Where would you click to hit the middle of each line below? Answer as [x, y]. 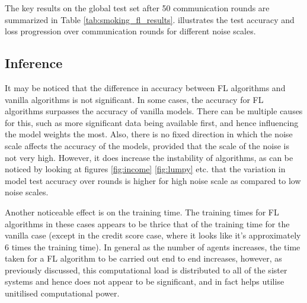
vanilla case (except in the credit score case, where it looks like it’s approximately [153, 235]
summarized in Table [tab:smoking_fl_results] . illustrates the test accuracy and [150, 19]
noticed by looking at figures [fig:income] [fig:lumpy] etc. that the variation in [145, 169]
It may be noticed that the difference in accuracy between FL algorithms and [145, 87]
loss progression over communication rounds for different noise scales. [130, 31]
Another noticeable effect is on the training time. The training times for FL [142, 212]
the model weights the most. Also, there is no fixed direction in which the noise [149, 134]
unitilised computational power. [62, 293]
